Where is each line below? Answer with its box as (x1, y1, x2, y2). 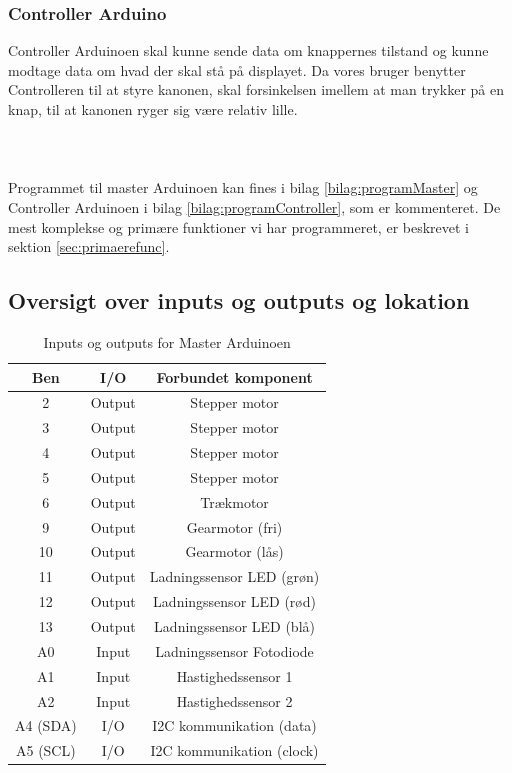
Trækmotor (200, 491, 269, 512)
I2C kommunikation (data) (152, 715, 317, 736)
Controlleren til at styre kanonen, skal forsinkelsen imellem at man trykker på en (8, 79, 504, 100)
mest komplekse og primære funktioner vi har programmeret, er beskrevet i (8, 216, 470, 237)
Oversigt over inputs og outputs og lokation (8, 285, 470, 316)
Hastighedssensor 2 (176, 690, 293, 711)
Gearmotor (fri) (186, 516, 283, 537)
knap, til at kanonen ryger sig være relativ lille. (8, 99, 298, 119)
